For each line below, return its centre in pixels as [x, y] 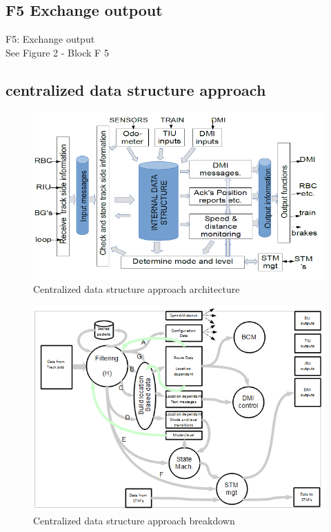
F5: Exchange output [50, 39]
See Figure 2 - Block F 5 [57, 52]
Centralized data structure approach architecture [137, 289]
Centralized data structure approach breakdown [134, 521]
